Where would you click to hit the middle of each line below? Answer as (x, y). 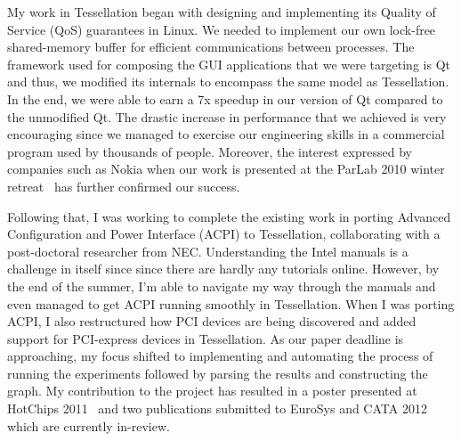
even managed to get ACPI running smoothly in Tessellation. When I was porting (231, 303)
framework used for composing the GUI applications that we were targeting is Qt (229, 64)
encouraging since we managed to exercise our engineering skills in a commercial (226, 134)
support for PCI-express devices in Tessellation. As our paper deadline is (206, 338)
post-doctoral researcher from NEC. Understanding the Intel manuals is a (208, 251)
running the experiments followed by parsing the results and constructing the (218, 373)
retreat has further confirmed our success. (124, 186)
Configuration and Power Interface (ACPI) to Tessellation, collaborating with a (224, 234)
